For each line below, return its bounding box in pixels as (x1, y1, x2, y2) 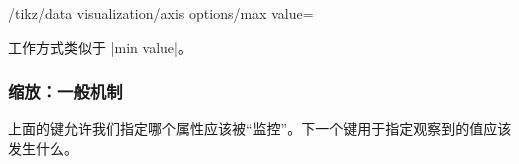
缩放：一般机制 (8, 79, 123, 104)
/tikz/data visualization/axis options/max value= (8, 3, 314, 23)
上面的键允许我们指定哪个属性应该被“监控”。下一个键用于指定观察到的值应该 (8, 118, 512, 139)
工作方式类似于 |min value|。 (8, 36, 192, 57)
